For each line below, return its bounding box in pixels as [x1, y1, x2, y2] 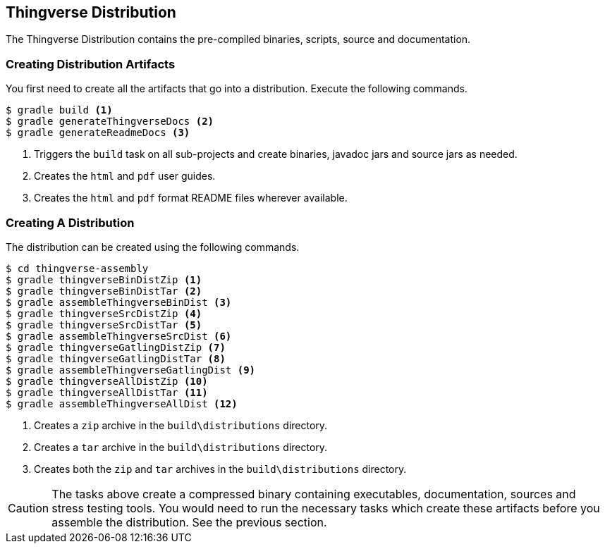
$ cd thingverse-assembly [6, 262, 149, 274]
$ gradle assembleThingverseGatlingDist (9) [6, 364, 256, 376]
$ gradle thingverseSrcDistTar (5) [6, 319, 202, 331]
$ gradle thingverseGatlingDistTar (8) [6, 352, 226, 364]
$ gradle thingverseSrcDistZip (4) [6, 307, 202, 319]
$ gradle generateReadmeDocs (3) [6, 127, 190, 139]
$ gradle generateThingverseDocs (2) [6, 116, 214, 128]
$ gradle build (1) [6, 104, 113, 116]
